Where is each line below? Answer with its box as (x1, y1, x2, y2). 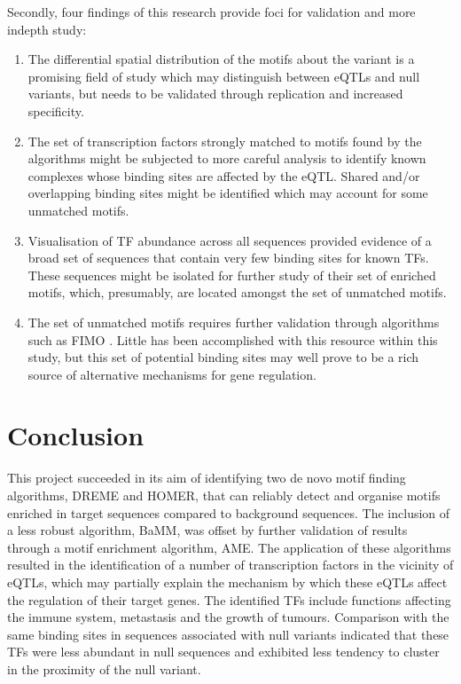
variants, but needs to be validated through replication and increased (27, 84, 403, 103)
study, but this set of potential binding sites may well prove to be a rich (27, 348, 419, 366)
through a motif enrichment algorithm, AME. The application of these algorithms (7, 538, 451, 556)
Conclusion (7, 417, 145, 453)
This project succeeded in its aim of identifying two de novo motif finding (7, 468, 406, 487)
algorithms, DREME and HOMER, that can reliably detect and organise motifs (7, 486, 441, 504)
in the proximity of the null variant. (7, 659, 201, 678)
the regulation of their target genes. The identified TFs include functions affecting (7, 590, 451, 609)
